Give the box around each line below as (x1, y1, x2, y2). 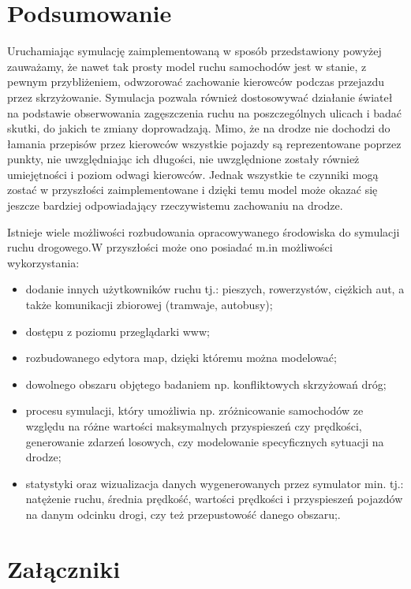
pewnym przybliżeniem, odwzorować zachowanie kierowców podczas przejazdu (7, 73, 385, 90)
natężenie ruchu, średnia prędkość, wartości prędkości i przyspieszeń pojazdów (25, 490, 403, 507)
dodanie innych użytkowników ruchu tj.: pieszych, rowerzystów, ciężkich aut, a (25, 281, 405, 297)
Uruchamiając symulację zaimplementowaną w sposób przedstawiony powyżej (7, 43, 382, 59)
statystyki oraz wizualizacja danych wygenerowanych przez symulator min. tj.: (25, 475, 404, 491)
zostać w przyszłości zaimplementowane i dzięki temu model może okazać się (7, 181, 378, 198)
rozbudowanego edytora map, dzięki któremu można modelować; (25, 349, 337, 366)
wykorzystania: (7, 254, 80, 270)
